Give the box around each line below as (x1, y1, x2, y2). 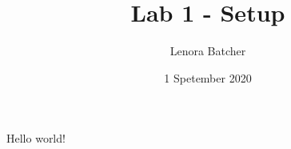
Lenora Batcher (169, 42, 246, 59)
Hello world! (6, 130, 66, 147)
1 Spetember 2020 (164, 69, 252, 86)
